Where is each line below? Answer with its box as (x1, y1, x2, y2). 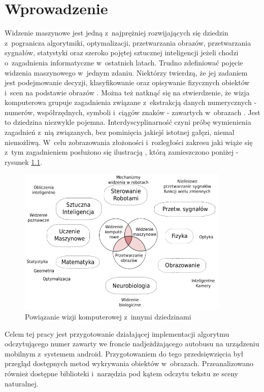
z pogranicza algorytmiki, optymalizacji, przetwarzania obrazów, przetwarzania (5, 37, 251, 48)
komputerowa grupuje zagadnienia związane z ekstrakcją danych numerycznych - (5, 97, 257, 108)
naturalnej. (5, 378, 39, 388)
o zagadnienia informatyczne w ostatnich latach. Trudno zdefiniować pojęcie (5, 57, 243, 67)
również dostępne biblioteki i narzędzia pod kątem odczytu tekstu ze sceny (5, 368, 238, 378)
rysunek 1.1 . (5, 156, 43, 167)
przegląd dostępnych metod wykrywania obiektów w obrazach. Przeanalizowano (5, 358, 254, 369)
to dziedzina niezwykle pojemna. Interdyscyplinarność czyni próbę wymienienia (5, 117, 251, 127)
